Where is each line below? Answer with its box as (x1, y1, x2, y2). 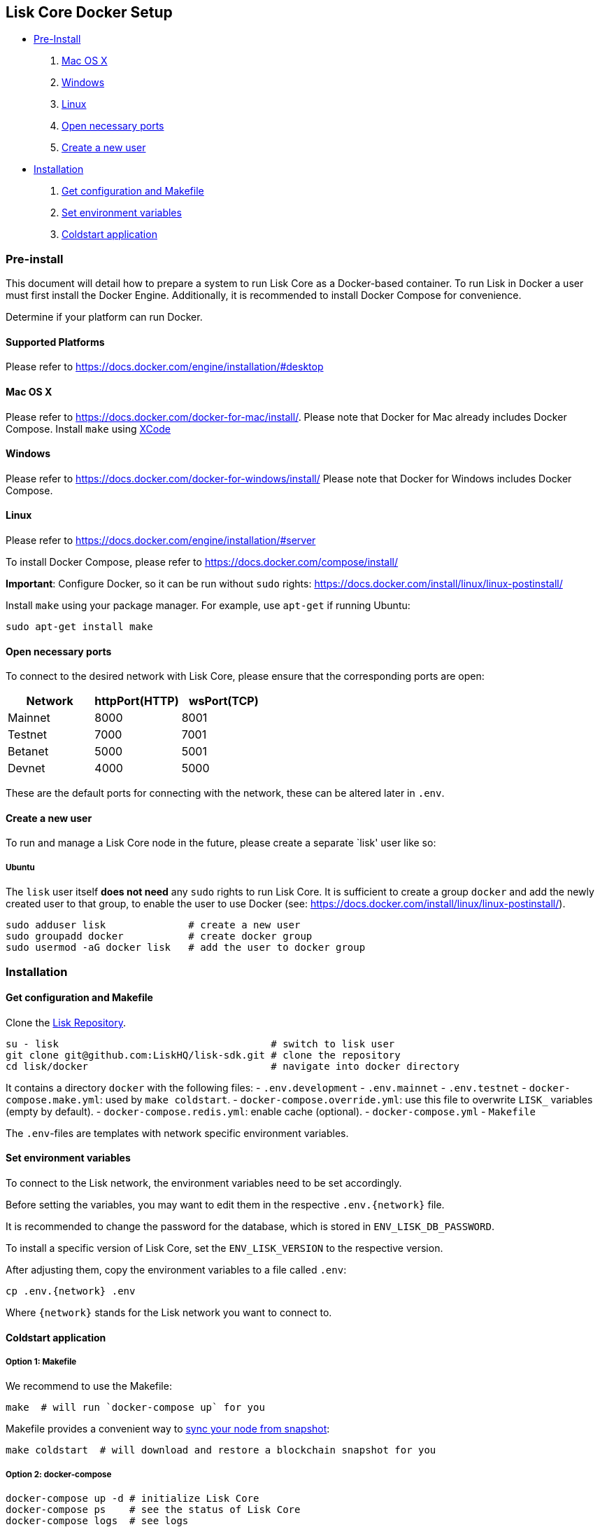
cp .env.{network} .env (6, 1285, 136, 1297)
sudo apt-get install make (6, 621, 153, 633)
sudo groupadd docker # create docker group (6, 930, 313, 942)
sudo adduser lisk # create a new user (6, 919, 301, 931)
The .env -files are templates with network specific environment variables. (6, 1127, 349, 1139)
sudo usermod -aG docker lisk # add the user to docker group (6, 942, 366, 954)
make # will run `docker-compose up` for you (6, 1402, 265, 1414)
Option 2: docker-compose (6, 1469, 112, 1479)
